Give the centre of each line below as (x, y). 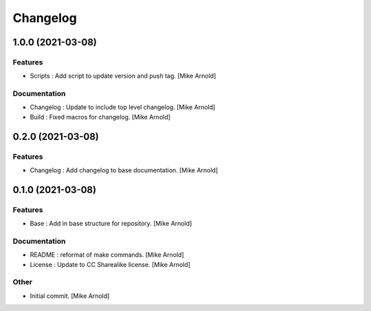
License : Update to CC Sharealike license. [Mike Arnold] (110, 264)
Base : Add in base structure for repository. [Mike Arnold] (111, 224)
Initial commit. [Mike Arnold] (70, 296)
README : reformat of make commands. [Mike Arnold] (107, 255)
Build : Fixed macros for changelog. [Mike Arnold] (100, 117)
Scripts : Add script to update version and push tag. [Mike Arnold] (123, 76)
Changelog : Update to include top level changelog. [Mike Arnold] (123, 107)
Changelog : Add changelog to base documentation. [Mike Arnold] (124, 170)
